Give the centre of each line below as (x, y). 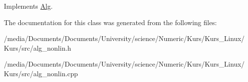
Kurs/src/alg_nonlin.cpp (41, 73)
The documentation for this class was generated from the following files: (110, 22)
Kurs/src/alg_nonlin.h (38, 48)
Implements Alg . (28, 6)
